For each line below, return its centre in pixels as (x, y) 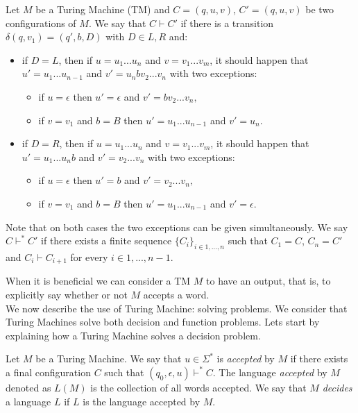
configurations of (41, 23)
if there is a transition (227, 23)
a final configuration (48, 372)
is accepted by (246, 359)
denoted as (28, 387)
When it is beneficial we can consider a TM (98, 281)
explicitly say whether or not (67, 294)
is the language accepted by (142, 401)
